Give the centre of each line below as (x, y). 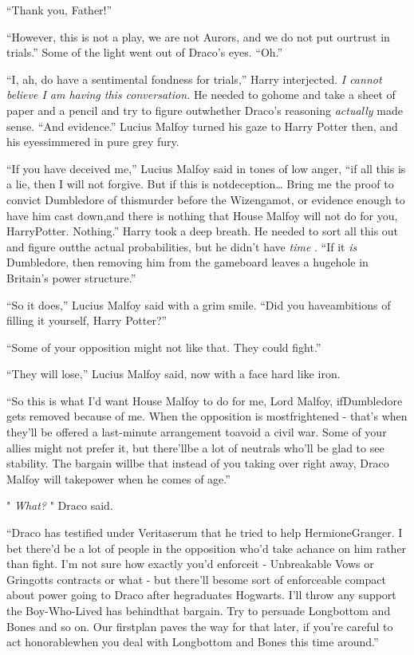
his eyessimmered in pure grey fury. (93, 142)
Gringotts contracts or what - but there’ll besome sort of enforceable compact (196, 579)
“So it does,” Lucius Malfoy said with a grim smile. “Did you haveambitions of (199, 304)
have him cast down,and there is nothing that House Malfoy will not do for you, (202, 215)
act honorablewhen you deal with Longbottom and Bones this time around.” (193, 642)
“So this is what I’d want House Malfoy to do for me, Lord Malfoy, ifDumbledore (205, 400)
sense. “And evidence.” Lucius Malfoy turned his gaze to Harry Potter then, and (202, 126)
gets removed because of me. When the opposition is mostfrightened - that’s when (207, 416)
